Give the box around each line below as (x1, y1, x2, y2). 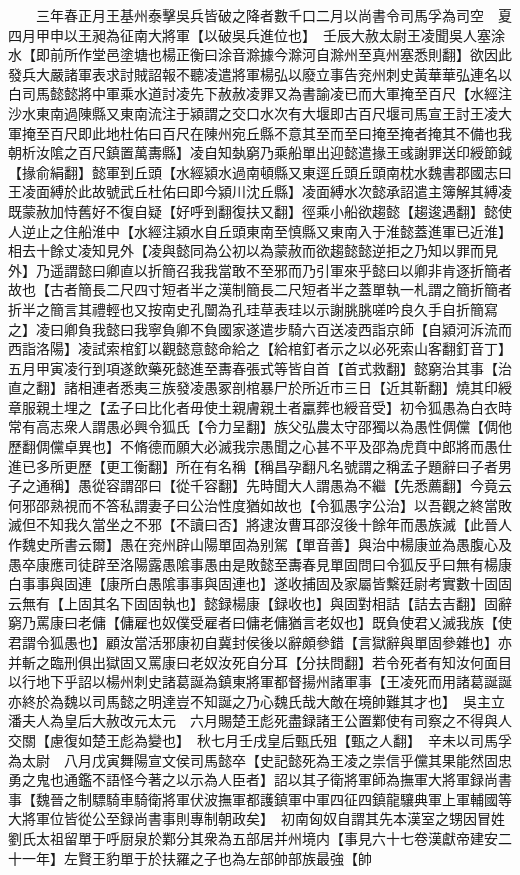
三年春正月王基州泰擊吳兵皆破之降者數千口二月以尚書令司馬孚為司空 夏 (35, 5, 512, 25)
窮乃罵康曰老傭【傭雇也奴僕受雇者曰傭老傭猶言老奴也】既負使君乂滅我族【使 (8, 612, 512, 633)
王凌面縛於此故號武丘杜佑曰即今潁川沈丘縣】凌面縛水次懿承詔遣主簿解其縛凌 (8, 181, 512, 202)
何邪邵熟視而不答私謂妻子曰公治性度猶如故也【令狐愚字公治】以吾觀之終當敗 (8, 494, 512, 515)
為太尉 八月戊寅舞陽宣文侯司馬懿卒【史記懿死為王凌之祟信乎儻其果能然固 (8, 749, 498, 770)
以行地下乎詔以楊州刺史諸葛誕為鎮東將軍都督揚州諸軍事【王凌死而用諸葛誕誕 (8, 671, 512, 692)
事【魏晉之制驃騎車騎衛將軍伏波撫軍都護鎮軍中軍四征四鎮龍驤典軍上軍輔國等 (8, 788, 512, 809)
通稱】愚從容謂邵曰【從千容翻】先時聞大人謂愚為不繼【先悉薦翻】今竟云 (35, 475, 512, 496)
